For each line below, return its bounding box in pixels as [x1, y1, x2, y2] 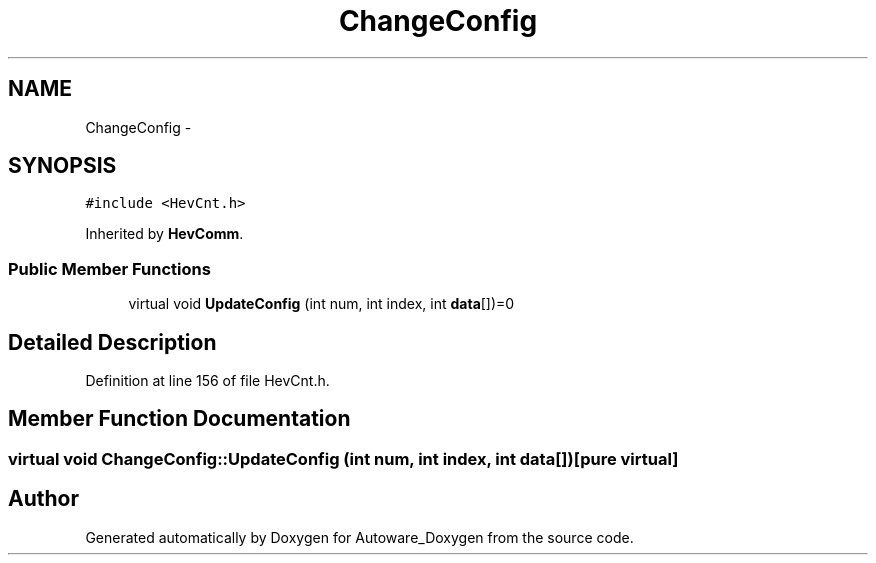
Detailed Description [8, 329, 217, 355]
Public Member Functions [8, 258, 211, 279]
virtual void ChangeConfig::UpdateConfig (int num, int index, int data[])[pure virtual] [8, 448, 679, 469]
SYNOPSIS [8, 153, 117, 179]
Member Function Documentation [8, 406, 351, 432]
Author [8, 486, 79, 512]
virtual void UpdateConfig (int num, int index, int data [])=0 [128, 295, 515, 313]
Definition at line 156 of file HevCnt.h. [85, 372, 330, 390]
